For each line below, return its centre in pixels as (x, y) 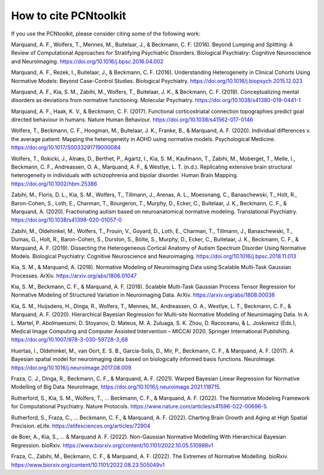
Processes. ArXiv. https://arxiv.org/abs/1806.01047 (74, 276)
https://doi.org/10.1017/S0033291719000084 (66, 148)
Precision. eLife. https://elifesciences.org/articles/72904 (81, 426)
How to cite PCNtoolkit (68, 16)
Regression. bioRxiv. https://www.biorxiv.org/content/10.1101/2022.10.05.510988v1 (112, 445)
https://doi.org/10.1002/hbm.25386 (54, 184)
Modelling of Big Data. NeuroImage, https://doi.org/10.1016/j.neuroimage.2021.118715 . (116, 387)
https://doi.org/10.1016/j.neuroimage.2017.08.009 (71, 368)
